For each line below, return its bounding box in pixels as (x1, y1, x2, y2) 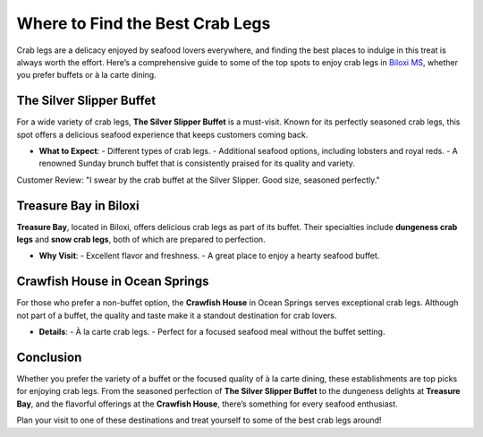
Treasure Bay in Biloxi (16, 198, 140, 213)
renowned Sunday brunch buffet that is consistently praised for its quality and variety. (38, 158, 355, 169)
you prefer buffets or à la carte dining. (16, 70, 157, 81)
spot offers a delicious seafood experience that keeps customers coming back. (16, 129, 309, 140)
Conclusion (16, 349, 82, 364)
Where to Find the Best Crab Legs (16, 13, 271, 33)
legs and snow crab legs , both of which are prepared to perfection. (16, 234, 266, 245)
